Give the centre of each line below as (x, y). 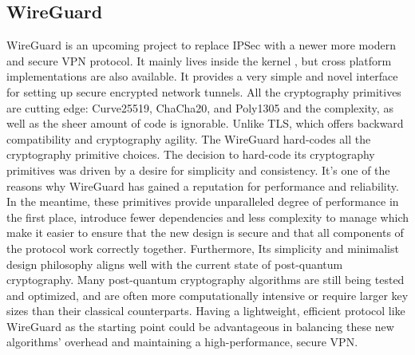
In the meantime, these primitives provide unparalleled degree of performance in (203, 201)
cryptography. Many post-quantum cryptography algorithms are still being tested (206, 280)
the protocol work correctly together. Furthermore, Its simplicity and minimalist (203, 248)
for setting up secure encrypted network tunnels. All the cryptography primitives (204, 91)
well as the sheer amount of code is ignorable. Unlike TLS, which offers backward (205, 123)
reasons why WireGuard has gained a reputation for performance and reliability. (203, 185)
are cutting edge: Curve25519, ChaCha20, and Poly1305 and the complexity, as (200, 107)
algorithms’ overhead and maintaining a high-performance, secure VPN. (182, 342)
